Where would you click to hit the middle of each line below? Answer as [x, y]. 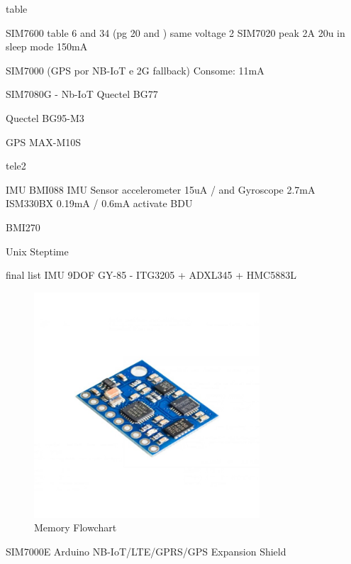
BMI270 [23, 227]
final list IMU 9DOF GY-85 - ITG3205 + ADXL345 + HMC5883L [151, 275]
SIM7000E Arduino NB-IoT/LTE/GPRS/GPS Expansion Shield [146, 551]
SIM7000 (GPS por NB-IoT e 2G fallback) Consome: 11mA [135, 70]
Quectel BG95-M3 [45, 117]
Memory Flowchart [76, 527]
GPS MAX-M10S [44, 142]
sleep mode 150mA [47, 46]
